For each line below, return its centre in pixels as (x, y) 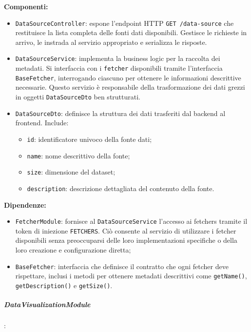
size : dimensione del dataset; (71, 172)
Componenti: (26, 6)
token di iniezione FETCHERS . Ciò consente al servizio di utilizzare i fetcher (126, 230)
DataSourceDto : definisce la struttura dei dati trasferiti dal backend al (120, 113)
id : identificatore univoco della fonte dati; (89, 139)
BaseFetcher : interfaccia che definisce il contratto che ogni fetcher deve (122, 266)
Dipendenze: (25, 205)
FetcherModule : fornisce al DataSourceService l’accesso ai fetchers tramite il (131, 221)
